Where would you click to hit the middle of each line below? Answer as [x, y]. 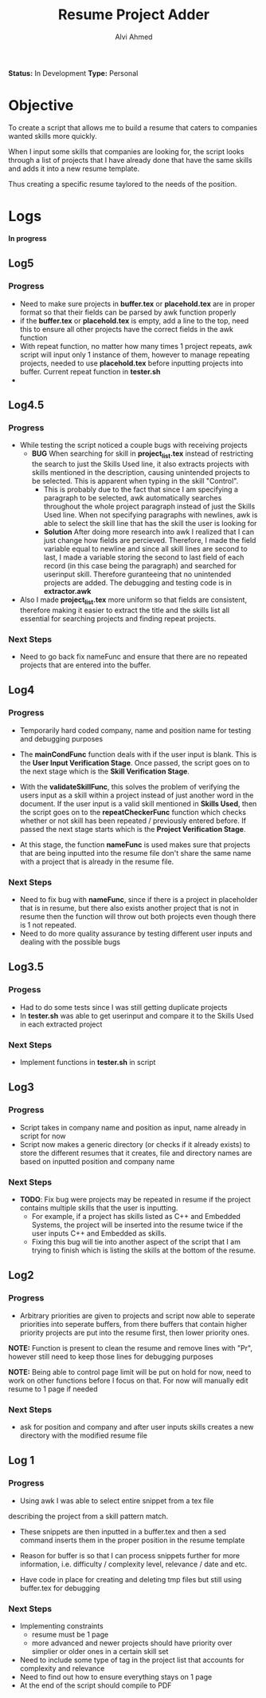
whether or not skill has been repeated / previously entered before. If [133, 821]
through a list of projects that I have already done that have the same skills [130, 160]
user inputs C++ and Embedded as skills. [99, 1233]
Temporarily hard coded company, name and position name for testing [135, 730]
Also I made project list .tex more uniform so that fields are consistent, [133, 600]
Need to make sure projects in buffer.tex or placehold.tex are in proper [137, 303]
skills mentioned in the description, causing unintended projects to [141, 472]
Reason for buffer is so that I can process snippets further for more [130, 1555]
